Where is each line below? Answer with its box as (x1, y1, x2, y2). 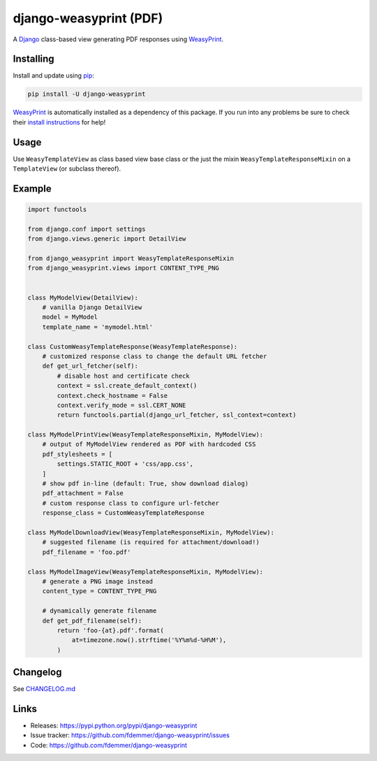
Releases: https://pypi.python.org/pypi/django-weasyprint (30, 721, 198, 730)
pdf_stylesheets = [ (42, 450, 113, 458)
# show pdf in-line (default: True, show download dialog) (42, 480, 249, 488)
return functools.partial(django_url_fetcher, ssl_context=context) (57, 411, 297, 419)
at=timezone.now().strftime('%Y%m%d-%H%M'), (71, 636, 227, 644)
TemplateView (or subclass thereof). (13, 164, 121, 173)
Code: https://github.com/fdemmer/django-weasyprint (30, 741, 188, 749)
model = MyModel (42, 313, 98, 321)
